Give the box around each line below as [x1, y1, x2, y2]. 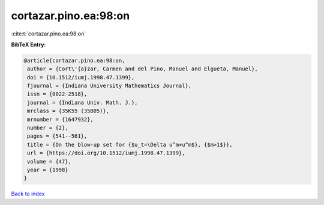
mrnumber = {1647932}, [27, 116, 94, 123]
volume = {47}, [27, 158, 72, 165]
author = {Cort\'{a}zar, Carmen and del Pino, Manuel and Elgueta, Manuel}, [27, 66, 258, 72]
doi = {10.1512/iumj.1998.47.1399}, [27, 74, 135, 81]
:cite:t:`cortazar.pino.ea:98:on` [11, 30, 86, 37]
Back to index [11, 190, 45, 198]
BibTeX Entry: [11, 41, 46, 48]
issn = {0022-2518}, [27, 91, 88, 97]
